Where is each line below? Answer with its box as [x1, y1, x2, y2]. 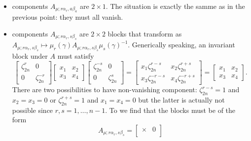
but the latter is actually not [138, 94, 225, 105]
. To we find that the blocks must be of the [105, 105, 236, 115]
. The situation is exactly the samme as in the [106, 1, 245, 11]
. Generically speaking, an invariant [128, 39, 235, 50]
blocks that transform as [108, 29, 182, 38]
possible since [12, 105, 53, 115]
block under [12, 50, 48, 61]
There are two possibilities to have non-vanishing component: [12, 84, 197, 95]
